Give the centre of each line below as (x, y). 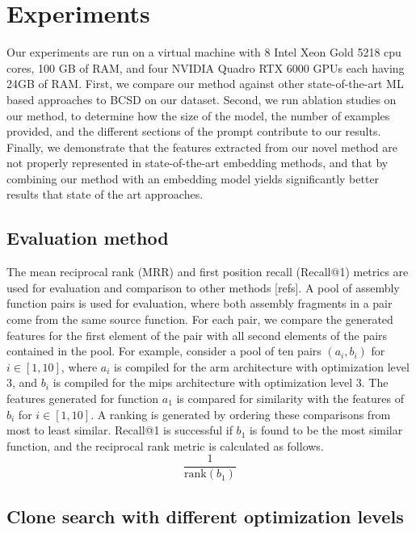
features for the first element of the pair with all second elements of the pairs (197, 335)
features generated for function (83, 399)
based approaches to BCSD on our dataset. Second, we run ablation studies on (202, 99)
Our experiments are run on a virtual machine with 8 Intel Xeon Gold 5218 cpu (204, 52)
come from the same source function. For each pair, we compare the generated (200, 319)
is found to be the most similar (326, 430)
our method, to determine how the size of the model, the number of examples (198, 115)
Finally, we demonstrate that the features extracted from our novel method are (202, 147)
